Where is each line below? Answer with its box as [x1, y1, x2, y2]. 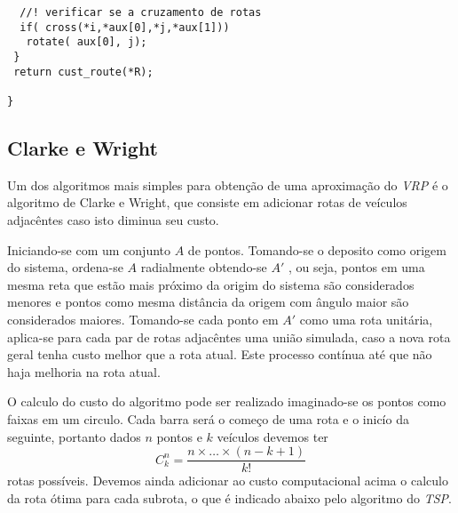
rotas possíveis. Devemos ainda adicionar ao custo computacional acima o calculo [7, 471, 448, 490]
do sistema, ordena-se [7, 258, 123, 277]
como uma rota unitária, [299, 309, 433, 328]
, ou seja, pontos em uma [288, 258, 425, 277]
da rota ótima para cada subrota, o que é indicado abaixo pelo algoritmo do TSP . [7, 488, 452, 507]
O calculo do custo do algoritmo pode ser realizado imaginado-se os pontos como [7, 392, 446, 411]
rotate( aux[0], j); [26, 36, 147, 49]
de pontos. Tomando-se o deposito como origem [187, 240, 446, 259]
